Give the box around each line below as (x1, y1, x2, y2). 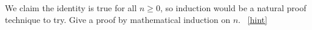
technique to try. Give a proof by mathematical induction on (5, 13, 231, 25)
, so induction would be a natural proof (160, 2, 307, 14)
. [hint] (238, 13, 268, 25)
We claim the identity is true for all (5, 2, 137, 14)
